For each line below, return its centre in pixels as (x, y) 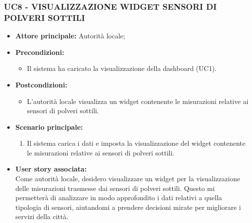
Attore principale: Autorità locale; (70, 36)
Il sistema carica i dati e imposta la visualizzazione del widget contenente (136, 143)
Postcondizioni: (41, 84)
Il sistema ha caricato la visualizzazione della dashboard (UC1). (122, 68)
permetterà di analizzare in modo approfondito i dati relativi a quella (119, 197)
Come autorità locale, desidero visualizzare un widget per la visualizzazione (128, 179)
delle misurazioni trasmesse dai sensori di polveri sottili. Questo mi (115, 188)
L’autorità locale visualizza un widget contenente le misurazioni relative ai (138, 101)
